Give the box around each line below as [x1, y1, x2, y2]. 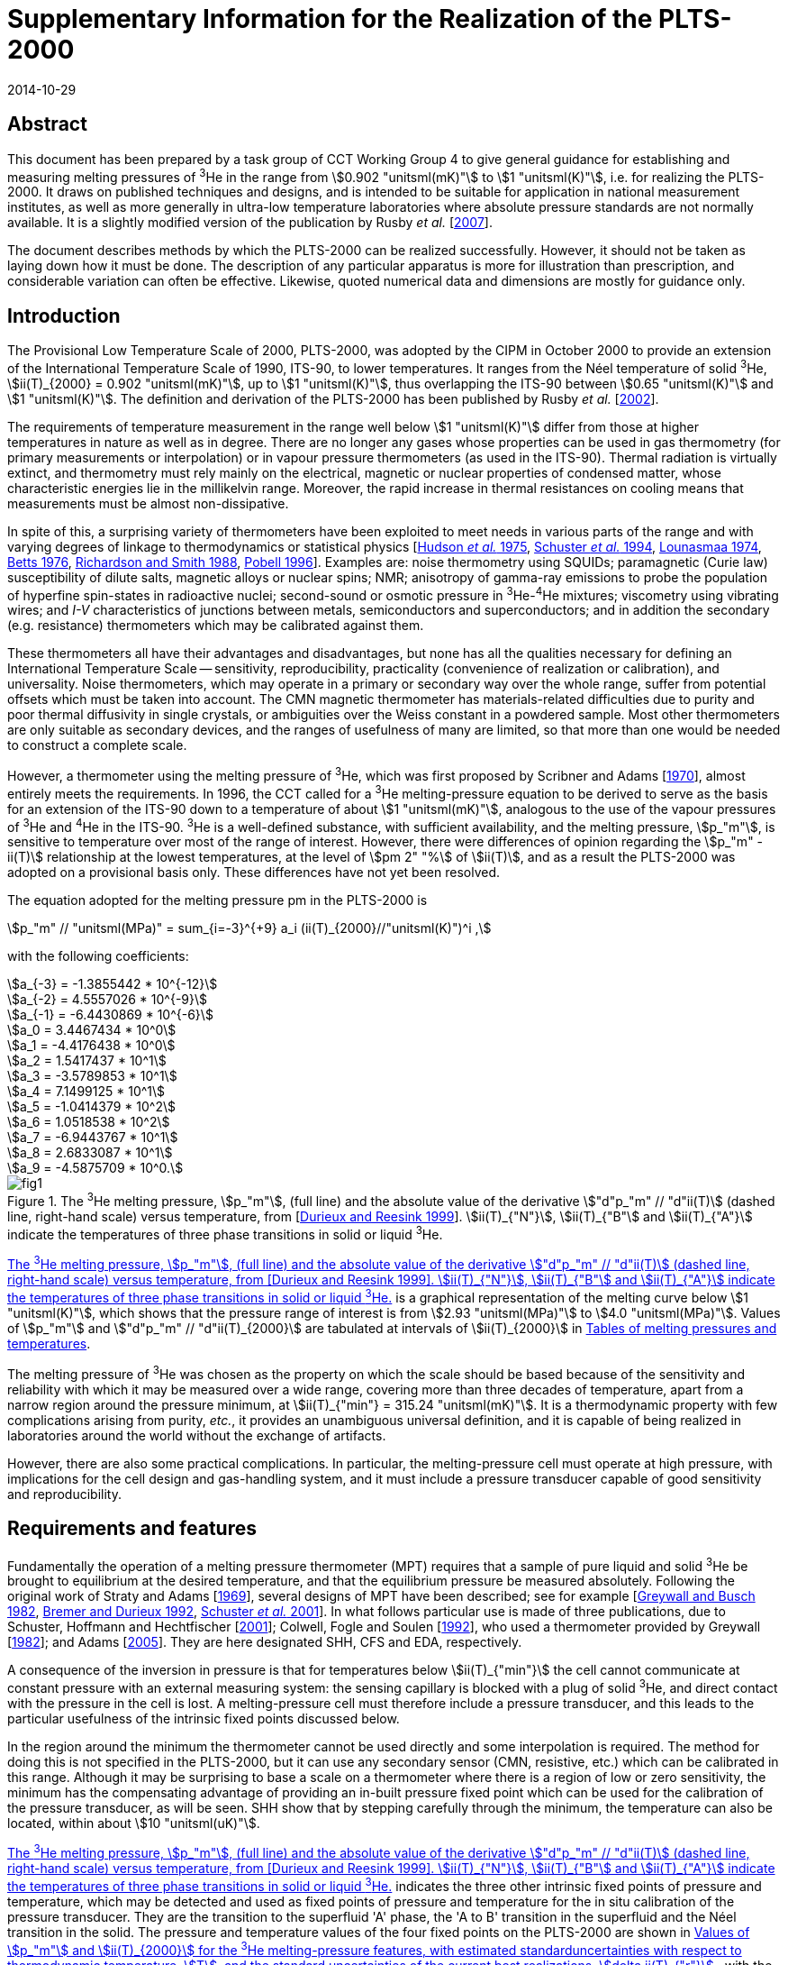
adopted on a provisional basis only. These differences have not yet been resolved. [7, 864, 501, 881]
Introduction [7, 304, 121, 327]
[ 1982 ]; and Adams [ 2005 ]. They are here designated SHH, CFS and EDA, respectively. [7, 1634, 522, 1650]
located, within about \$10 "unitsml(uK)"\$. [7, 1814, 260, 1831]
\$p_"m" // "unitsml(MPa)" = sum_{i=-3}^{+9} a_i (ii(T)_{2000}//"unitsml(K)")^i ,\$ [7, 920, 492, 937]
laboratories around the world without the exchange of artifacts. [7, 1427, 386, 1443]
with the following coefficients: [7, 948, 189, 964]
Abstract [7, 113, 87, 136]
